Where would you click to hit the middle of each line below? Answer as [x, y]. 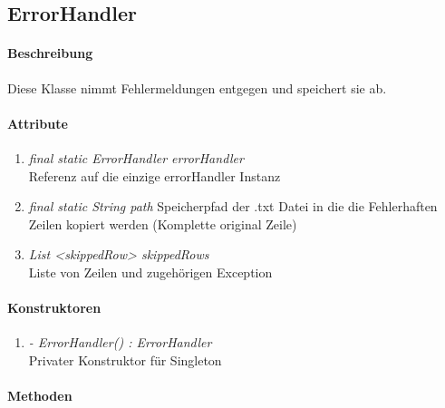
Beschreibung [50, 53]
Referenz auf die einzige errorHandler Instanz [155, 175]
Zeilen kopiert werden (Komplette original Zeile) [163, 223]
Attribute [38, 123]
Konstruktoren [54, 308]
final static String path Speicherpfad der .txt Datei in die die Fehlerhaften [233, 206]
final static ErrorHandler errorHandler [136, 157]
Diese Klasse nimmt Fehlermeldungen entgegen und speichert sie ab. [197, 87]
